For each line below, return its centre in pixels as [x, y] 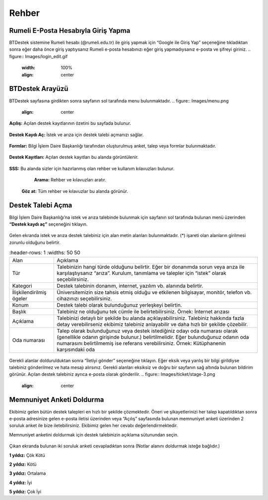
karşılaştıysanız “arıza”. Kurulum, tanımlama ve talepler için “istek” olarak [142, 273]
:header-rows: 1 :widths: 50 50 [45, 252]
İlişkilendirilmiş [29, 292]
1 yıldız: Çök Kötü [27, 455]
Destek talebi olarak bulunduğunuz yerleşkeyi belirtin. [119, 305]
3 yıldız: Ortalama [28, 473]
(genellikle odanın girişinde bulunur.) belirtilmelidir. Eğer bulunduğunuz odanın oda [153, 337]
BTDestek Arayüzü [39, 89]
